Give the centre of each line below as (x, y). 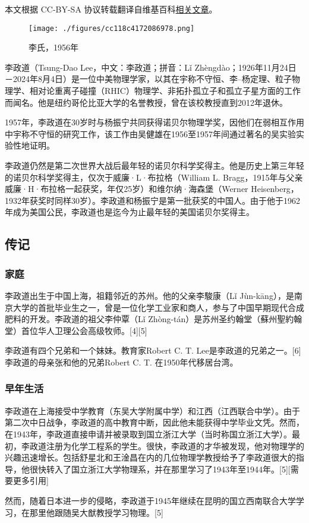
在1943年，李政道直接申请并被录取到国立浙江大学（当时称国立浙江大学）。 (148, 434)
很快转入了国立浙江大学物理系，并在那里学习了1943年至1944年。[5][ (160, 469)
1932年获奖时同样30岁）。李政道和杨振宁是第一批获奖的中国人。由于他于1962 (152, 200)
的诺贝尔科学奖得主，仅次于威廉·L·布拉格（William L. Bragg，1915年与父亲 (154, 177)
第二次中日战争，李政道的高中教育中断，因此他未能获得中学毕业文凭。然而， (154, 422)
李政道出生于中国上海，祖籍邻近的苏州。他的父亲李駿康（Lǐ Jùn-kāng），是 (149, 295)
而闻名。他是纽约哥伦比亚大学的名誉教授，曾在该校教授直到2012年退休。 (146, 102)
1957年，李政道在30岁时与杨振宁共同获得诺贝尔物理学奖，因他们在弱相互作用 (154, 122)
